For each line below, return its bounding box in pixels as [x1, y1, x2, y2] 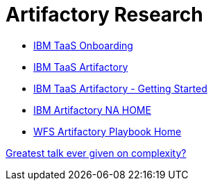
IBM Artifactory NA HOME [33, 103, 151, 116]
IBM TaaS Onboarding [33, 39, 133, 51]
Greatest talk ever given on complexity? [6, 146, 187, 159]
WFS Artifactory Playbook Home [33, 125, 182, 137]
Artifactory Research [6, 3, 203, 26]
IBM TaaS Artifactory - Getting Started [33, 82, 207, 94]
